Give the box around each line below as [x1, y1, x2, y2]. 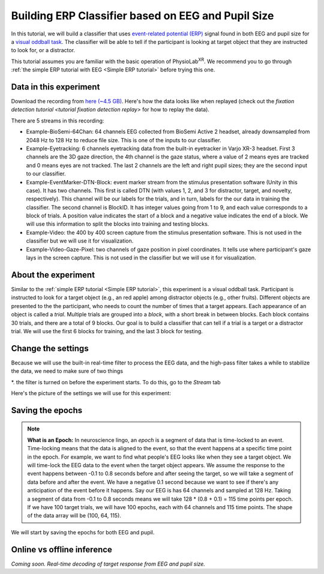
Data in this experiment [11, 82, 100, 92]
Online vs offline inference [11, 544, 112, 555]
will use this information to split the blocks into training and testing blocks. [26, 220, 209, 228]
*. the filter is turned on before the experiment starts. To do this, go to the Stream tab [11, 378, 221, 385]
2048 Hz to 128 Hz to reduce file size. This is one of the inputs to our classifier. [26, 136, 221, 143]
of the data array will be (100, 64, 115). [27, 512, 121, 519]
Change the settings [11, 343, 89, 354]
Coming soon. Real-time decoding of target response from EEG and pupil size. [11, 560, 205, 567]
